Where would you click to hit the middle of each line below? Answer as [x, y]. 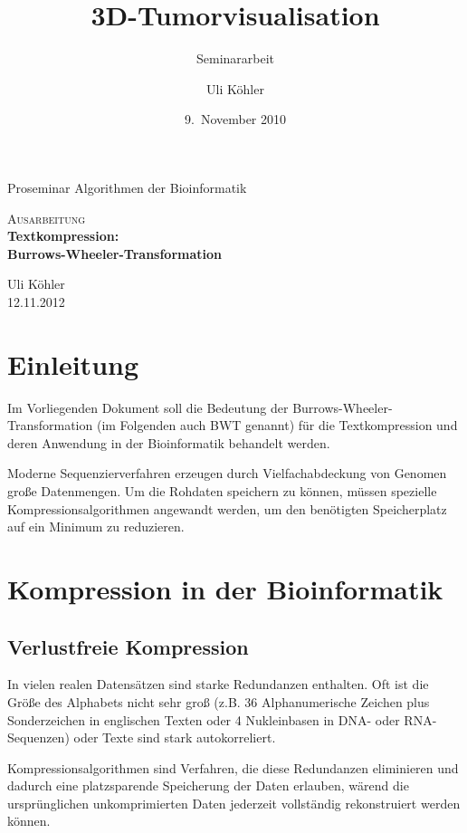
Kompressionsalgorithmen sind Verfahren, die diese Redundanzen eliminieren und [233, 767]
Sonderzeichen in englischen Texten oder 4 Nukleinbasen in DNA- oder [204, 719]
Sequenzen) [38, 737]
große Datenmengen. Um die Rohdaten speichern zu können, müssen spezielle [222, 490]
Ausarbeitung [46, 218]
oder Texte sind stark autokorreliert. [175, 737]
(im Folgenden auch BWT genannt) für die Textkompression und [277, 425]
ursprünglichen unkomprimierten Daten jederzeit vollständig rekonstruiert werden [234, 803]
